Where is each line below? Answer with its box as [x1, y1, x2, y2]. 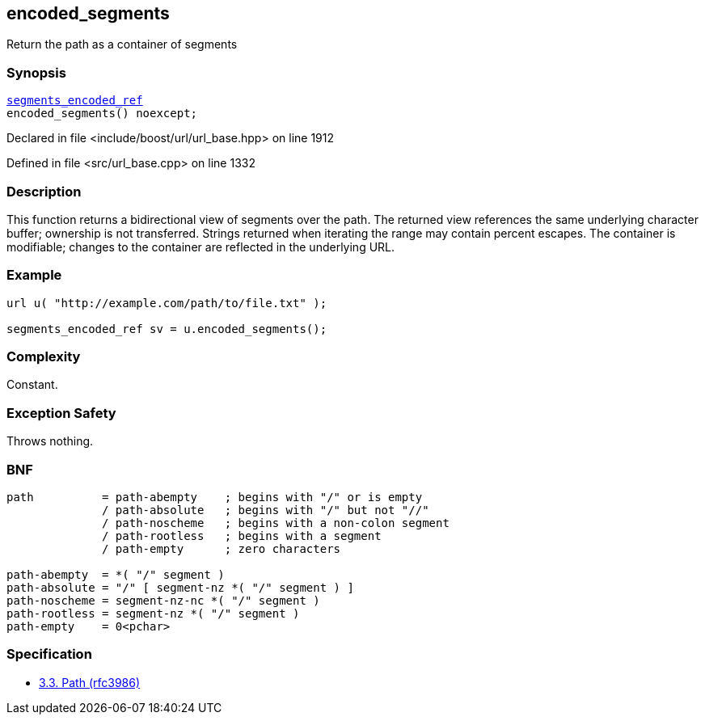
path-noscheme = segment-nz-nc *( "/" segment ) [6, 593, 320, 607]
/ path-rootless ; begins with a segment [102, 529, 382, 542]
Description [6, 183, 82, 200]
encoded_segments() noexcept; [6, 107, 198, 120]
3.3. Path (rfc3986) [39, 675, 141, 689]
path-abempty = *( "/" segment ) [6, 567, 225, 581]
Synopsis [6, 64, 66, 81]
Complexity [6, 348, 81, 365]
